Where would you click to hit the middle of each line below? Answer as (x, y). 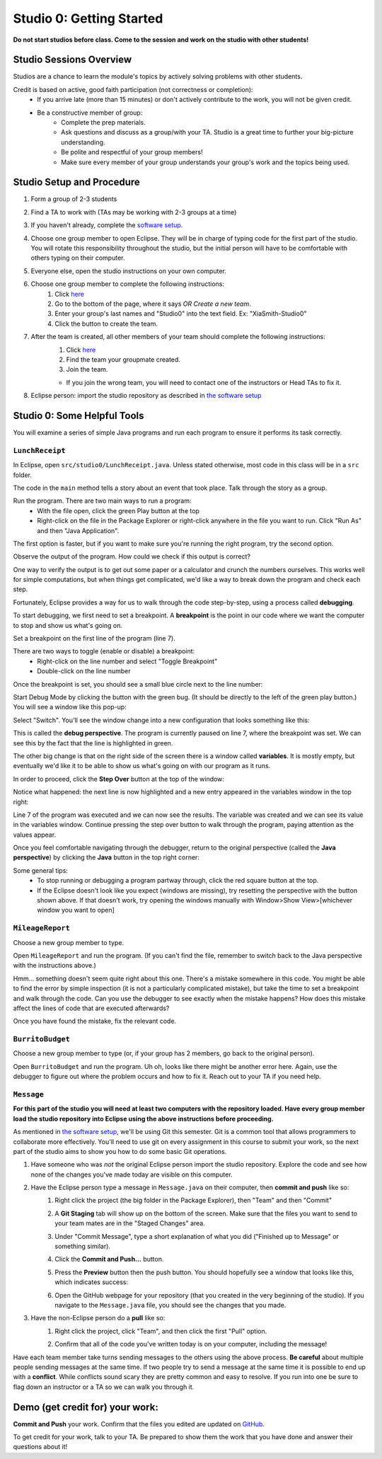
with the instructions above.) (55, 966)
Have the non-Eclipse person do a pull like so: (98, 1318)
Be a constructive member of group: (90, 113)
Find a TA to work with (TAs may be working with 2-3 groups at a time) (134, 212)
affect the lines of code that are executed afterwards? (91, 1008)
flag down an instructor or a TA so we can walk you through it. (104, 1387)
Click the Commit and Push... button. (109, 1259)
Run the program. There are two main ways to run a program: (102, 501)
